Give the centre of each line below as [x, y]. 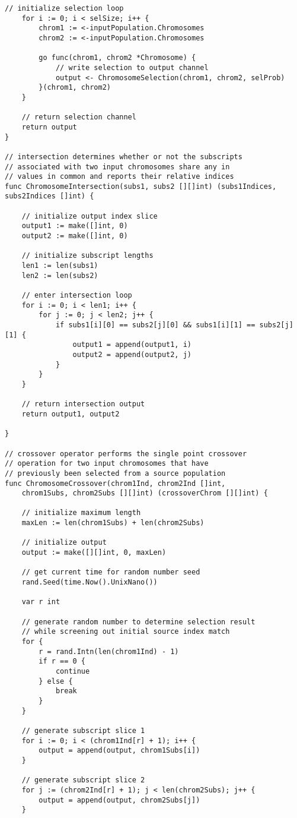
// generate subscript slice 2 [83, 780]
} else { [56, 681]
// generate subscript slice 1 [83, 730]
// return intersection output [83, 404]
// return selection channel [79, 117]
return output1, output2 [71, 414]
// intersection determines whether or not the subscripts [124, 157]
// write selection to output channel [132, 67]
